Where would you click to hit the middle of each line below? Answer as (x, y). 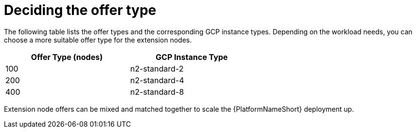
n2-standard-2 (157, 68)
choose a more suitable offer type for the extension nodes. (98, 40)
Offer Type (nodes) (67, 57)
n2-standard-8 (157, 92)
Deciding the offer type (80, 10)
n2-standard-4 (157, 80)
